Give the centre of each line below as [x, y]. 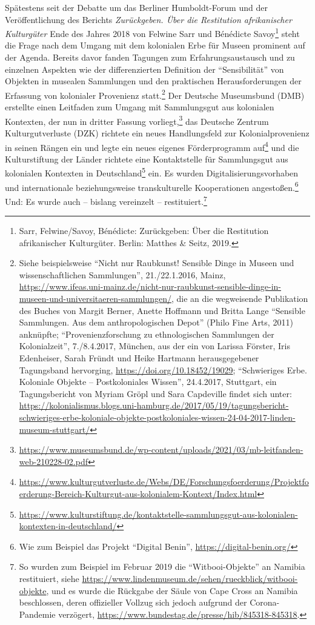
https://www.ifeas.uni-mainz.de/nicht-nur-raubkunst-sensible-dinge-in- [150, 286]
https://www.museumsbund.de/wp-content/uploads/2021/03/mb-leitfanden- [161, 450]
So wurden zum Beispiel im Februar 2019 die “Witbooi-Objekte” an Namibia [162, 567]
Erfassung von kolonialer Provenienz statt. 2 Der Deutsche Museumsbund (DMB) [155, 94]
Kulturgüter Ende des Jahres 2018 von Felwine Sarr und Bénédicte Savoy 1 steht [152, 32]
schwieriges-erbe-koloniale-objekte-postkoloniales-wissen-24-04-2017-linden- [157, 417]
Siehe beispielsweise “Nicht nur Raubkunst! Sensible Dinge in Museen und [157, 263]
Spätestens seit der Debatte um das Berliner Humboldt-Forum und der [136, 7]
